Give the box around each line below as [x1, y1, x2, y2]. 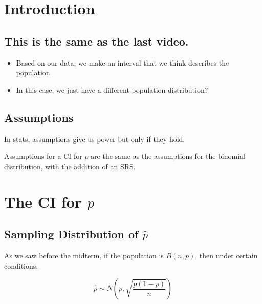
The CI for [4, 191, 82, 212]
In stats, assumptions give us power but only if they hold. [4, 133, 185, 144]
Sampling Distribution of [4, 226, 139, 242]
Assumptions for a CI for [4, 151, 82, 161]
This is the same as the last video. [4, 33, 189, 49]
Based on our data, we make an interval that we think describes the [16, 57, 229, 68]
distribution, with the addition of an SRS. [4, 160, 136, 171]
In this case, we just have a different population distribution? [16, 84, 208, 95]
